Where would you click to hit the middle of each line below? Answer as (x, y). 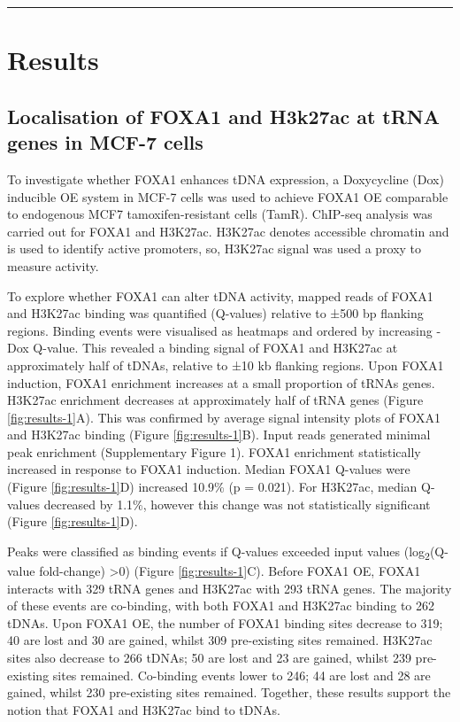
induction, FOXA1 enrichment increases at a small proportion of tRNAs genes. (221, 382)
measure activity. (53, 265)
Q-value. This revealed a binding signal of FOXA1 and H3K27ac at (215, 348)
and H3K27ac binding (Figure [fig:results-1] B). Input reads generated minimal (219, 435)
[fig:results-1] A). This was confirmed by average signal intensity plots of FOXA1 (224, 417)
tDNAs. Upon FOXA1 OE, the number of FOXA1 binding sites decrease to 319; (225, 622)
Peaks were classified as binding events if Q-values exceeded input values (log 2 (218, 552)
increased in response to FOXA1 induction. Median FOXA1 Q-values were (209, 469)
